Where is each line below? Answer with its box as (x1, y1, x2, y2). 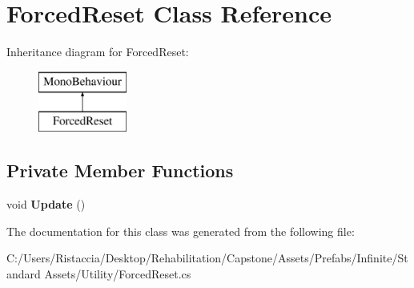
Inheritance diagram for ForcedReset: (6, 43, 189, 60)
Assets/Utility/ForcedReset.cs (44, 265, 191, 282)
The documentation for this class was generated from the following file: (6, 222, 355, 239)
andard (6, 265, 41, 282)
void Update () (6, 196, 86, 213)
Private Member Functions (6, 158, 234, 183)
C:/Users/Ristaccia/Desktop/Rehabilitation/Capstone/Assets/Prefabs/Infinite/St (6, 249, 408, 266)
